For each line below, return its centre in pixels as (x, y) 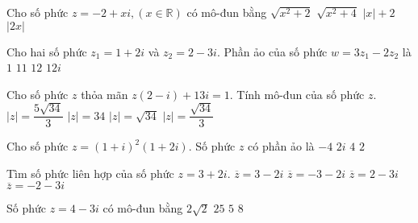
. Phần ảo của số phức (272, 51)
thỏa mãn (104, 94)
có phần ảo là (281, 146)
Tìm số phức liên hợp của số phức (90, 173)
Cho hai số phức (47, 51)
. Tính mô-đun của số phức (297, 94)
